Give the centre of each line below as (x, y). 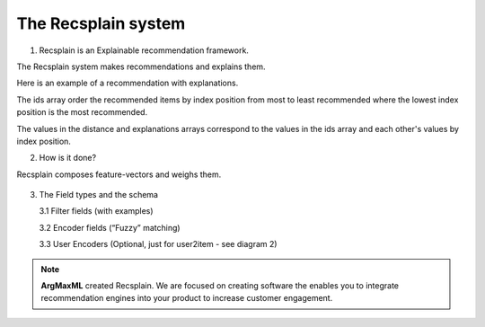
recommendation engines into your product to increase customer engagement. (187, 298)
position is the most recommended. (82, 112)
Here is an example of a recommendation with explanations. (128, 83)
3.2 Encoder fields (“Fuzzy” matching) (110, 227)
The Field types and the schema (99, 195)
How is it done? (68, 158)
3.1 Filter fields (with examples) (96, 211)
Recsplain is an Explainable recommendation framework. (144, 50)
